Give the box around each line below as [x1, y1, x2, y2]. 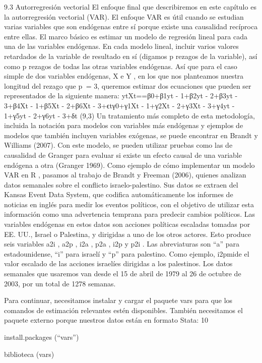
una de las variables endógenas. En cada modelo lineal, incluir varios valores [4, 41, 239, 51]
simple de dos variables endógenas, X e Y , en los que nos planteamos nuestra [4, 71, 244, 81]
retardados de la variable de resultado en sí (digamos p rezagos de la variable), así [4, 50, 257, 61]
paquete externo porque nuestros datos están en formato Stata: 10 [4, 315, 208, 325]
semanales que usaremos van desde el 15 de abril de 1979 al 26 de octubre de [4, 268, 241, 279]
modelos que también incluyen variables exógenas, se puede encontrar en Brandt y [4, 130, 258, 140]
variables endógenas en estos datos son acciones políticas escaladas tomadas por [4, 219, 250, 229]
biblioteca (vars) [4, 348, 54, 359]
